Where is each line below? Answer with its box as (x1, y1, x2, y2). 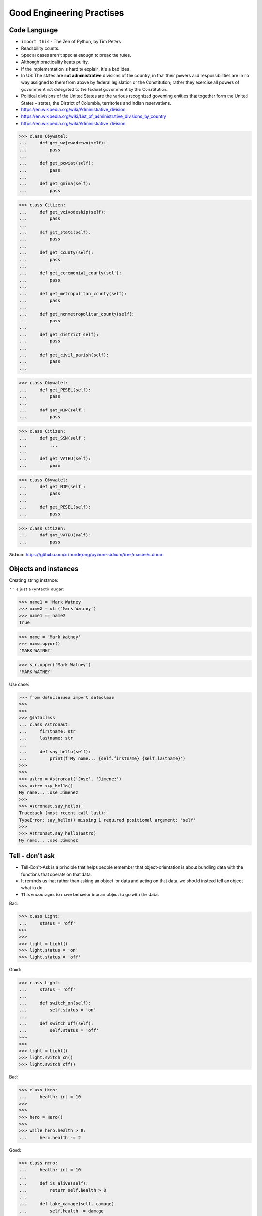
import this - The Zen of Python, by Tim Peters (21, 39, 121, 45)
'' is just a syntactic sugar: (9, 586, 64, 592)
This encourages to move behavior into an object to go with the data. (21, 892, 159, 897)
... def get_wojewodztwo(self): (19, 140, 107, 146)
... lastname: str (19, 735, 73, 741)
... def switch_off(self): (19, 1020, 94, 1026)
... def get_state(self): (19, 230, 91, 235)
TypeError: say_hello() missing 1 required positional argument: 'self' (19, 817, 196, 823)
